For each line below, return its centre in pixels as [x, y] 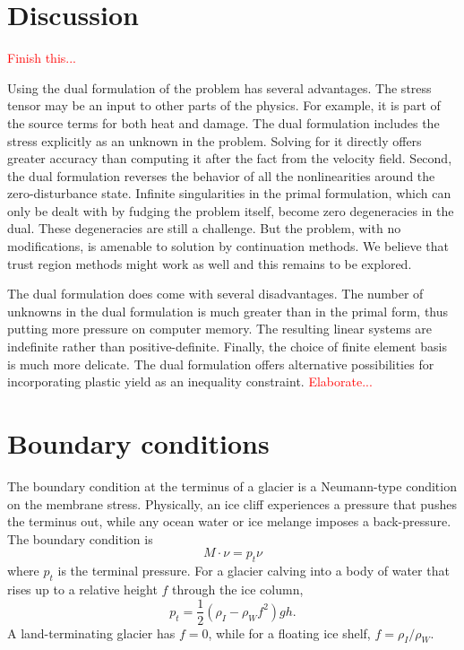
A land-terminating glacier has [91, 633]
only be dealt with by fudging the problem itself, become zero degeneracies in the [231, 210]
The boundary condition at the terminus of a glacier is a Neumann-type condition [232, 485]
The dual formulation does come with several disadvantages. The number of [215, 294]
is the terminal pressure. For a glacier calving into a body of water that [253, 571]
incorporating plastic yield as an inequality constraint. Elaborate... [190, 381]
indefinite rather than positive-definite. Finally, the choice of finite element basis [227, 347]
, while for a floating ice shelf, [289, 633]
